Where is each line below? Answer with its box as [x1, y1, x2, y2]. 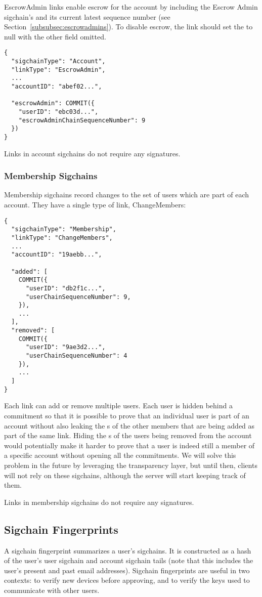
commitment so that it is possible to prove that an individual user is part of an [4, 410, 249, 420]
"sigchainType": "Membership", [11, 226, 116, 233]
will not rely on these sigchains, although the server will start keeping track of [4, 470, 246, 480]
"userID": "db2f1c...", [25, 284, 106, 292]
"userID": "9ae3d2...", [25, 344, 106, 351]
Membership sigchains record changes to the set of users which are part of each [4, 189, 249, 200]
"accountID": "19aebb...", [11, 251, 102, 259]
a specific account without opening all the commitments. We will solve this [4, 450, 236, 460]
